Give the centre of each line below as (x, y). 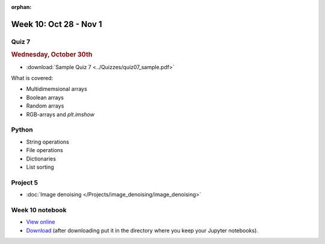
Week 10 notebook (39, 210)
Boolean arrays (45, 97)
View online (41, 222)
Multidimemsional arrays (57, 89)
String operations (48, 142)
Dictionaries (41, 159)
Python (22, 130)
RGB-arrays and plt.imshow (60, 114)
